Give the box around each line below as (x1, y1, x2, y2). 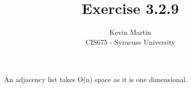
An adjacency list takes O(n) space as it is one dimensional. (4, 74, 187, 85)
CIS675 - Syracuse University (85, 36, 175, 47)
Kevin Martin (109, 27, 151, 37)
